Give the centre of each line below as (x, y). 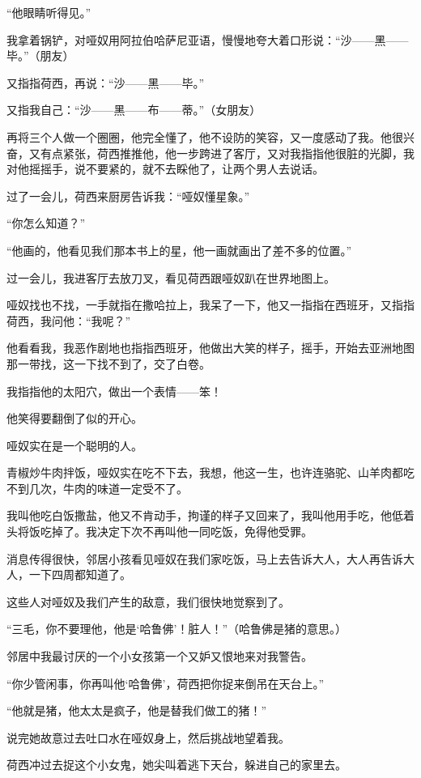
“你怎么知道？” (46, 223)
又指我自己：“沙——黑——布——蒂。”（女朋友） (134, 110)
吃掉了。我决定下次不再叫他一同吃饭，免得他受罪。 (176, 531)
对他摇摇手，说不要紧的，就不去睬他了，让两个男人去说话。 (165, 169)
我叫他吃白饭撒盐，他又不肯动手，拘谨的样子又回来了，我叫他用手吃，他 (199, 515)
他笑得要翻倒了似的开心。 (74, 418)
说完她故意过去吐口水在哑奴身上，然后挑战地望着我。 (148, 737)
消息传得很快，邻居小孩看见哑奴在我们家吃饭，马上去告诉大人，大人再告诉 (205, 558)
